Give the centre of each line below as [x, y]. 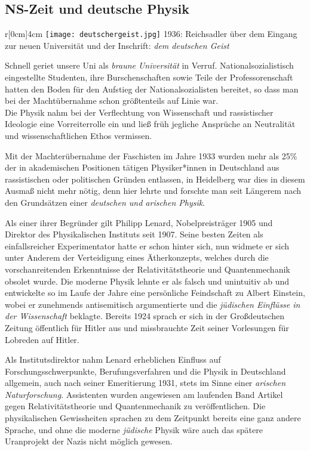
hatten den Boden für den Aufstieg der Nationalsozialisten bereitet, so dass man [152, 89]
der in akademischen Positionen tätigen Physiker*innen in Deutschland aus [142, 167]
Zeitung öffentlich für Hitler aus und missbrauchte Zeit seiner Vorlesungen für [147, 327]
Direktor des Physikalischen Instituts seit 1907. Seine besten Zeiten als [134, 234]
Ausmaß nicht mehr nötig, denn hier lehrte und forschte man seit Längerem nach [153, 191]
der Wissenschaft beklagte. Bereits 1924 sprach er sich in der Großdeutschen [145, 316]
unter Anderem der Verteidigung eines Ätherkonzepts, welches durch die [137, 257]
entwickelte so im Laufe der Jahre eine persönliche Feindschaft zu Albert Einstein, [155, 293]
